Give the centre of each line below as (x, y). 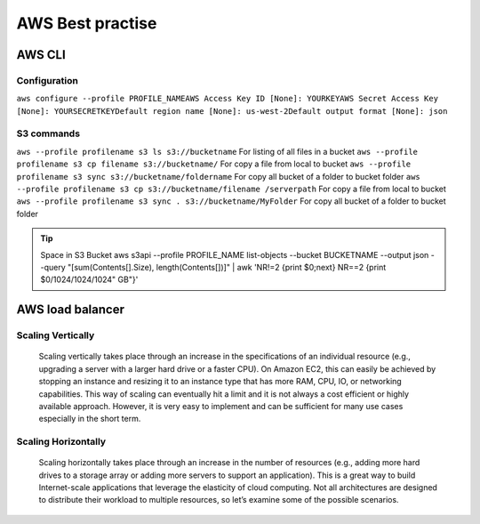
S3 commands (48, 133)
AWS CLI (41, 55)
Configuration (48, 80)
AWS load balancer (70, 310)
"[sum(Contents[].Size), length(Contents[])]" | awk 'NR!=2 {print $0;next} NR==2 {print (227, 267)
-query (53, 267)
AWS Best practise (87, 23)
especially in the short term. (90, 419)
